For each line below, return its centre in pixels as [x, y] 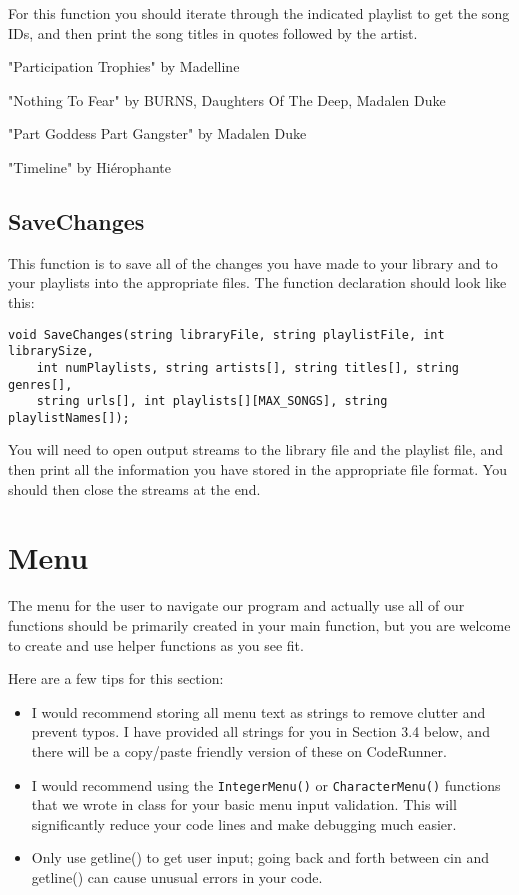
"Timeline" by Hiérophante [89, 166]
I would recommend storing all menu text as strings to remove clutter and [258, 711]
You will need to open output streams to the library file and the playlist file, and [256, 449]
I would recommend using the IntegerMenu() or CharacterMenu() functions [266, 784]
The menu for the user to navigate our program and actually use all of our [236, 605]
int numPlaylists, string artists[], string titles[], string [248, 367]
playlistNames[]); [69, 417]
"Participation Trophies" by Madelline [124, 66]
